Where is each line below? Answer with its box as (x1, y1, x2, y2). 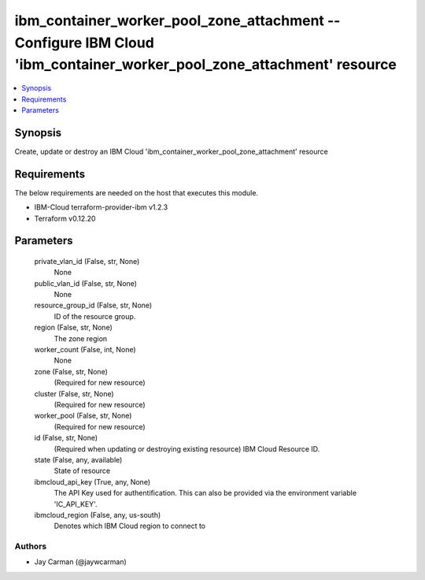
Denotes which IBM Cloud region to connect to (54, 521, 206, 531)
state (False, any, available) (34, 455, 123, 464)
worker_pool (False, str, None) (34, 411, 132, 421)
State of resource (54, 466, 111, 476)
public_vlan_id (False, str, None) (34, 278, 138, 288)
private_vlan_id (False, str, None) (34, 256, 140, 266)
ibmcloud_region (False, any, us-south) (34, 510, 161, 519)
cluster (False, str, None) (34, 389, 114, 398)
